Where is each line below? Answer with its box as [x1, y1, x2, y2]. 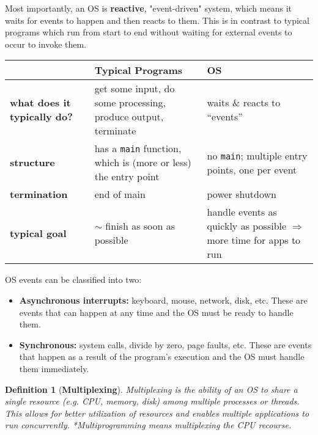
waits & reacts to [207, 95, 281, 110]
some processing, [94, 95, 166, 110]
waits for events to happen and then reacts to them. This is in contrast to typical [5, 13, 309, 26]
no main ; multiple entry [207, 148, 308, 163]
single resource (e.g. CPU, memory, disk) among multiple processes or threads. [5, 395, 300, 408]
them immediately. [19, 362, 89, 375]
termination [10, 187, 68, 202]
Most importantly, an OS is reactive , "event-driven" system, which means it [5, 2, 292, 14]
